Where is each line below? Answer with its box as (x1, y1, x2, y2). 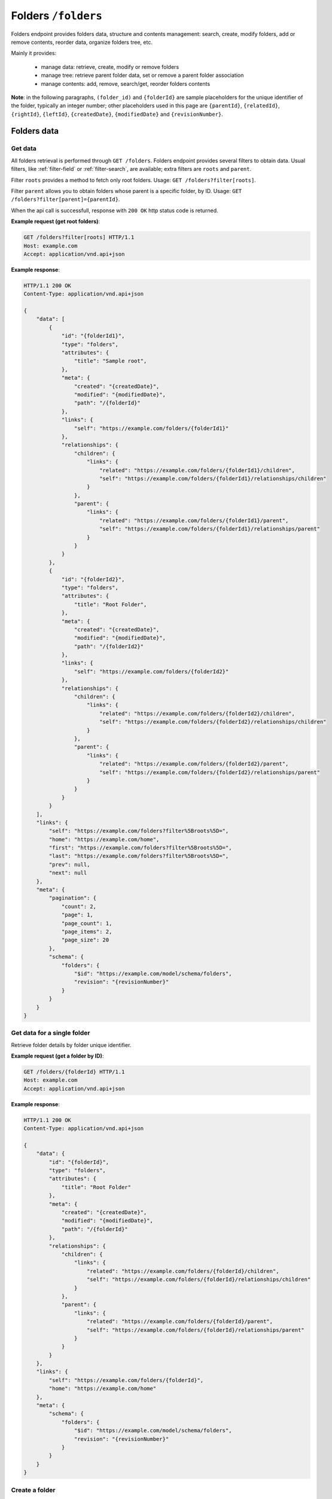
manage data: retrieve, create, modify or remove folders (41, 63, 179, 70)
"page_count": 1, (61, 920, 112, 926)
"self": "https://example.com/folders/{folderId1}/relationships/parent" (99, 525, 320, 532)
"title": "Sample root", (74, 357, 147, 365)
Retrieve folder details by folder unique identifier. (11, 1041, 132, 1049)
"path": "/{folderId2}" (74, 643, 144, 650)
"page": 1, (61, 911, 94, 919)
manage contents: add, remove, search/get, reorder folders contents (41, 80, 211, 87)
